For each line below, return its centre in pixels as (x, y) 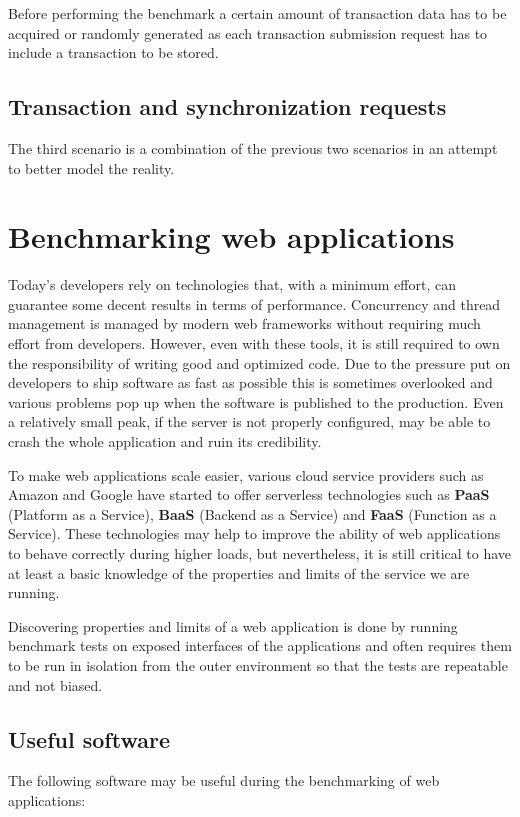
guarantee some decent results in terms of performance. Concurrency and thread (254, 303)
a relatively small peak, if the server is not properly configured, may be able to (249, 421)
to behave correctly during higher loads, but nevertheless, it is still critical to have (260, 553)
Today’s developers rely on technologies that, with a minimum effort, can (232, 284)
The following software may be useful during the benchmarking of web (224, 780)
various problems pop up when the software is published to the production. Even (256, 401)
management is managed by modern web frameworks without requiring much (244, 323)
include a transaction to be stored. (113, 52)
